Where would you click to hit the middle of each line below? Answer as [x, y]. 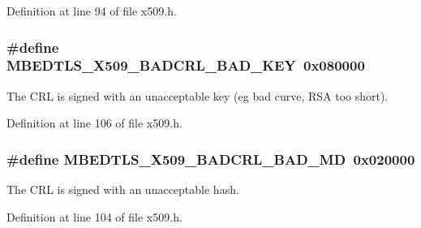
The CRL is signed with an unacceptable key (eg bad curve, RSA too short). [198, 95]
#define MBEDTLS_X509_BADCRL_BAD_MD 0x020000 [211, 159]
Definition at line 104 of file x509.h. [95, 216]
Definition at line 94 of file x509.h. [92, 11]
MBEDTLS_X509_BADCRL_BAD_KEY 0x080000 [186, 65]
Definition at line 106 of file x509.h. [95, 123]
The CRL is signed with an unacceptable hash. [123, 189]
